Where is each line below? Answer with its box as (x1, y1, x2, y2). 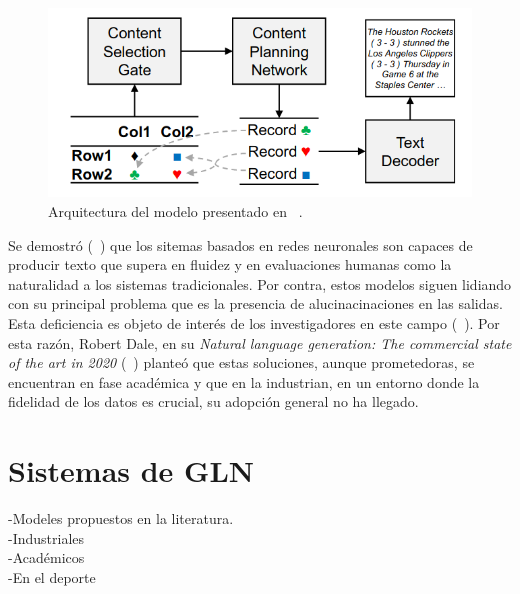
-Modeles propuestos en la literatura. (8, 508, 234, 529)
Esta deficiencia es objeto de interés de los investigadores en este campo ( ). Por (8, 312, 500, 333)
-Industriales (8, 527, 85, 548)
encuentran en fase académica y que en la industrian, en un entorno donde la (8, 371, 480, 392)
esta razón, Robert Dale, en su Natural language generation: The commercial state (8, 332, 512, 353)
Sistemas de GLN (8, 450, 254, 491)
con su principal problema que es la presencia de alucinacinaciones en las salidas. (8, 293, 503, 314)
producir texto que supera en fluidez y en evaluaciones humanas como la (8, 254, 452, 275)
